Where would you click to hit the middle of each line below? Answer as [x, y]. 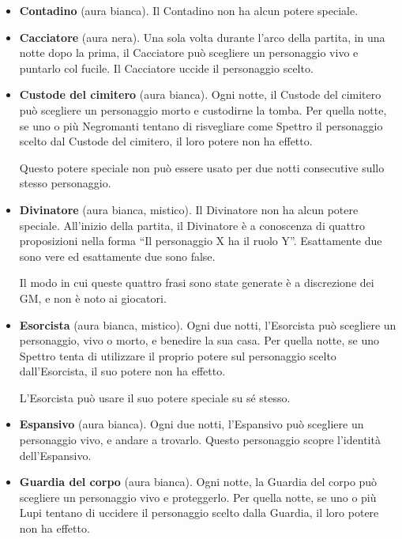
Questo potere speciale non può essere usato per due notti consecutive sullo [202, 167]
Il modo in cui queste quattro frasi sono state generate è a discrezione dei [197, 283]
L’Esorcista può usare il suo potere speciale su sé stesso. [155, 397]
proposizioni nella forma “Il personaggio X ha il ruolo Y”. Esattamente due [201, 241]
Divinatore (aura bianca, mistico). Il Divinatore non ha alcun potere [189, 209]
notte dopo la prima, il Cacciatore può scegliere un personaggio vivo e [189, 53]
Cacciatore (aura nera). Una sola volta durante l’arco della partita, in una [202, 37]
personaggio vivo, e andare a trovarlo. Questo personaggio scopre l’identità [200, 440]
